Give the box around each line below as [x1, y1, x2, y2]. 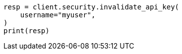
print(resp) [3, 27, 50, 35]
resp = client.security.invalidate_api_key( [3, 3, 180, 11]
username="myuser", [20, 11, 96, 19]
